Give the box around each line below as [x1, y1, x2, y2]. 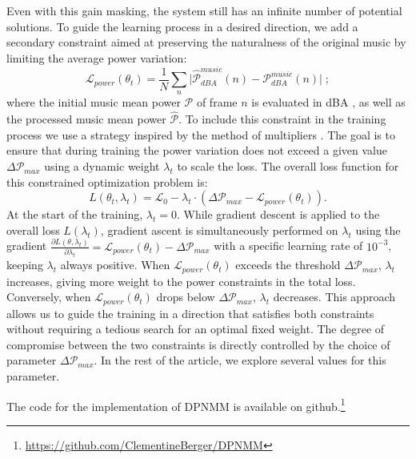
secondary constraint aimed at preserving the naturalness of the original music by [6, 34, 406, 50]
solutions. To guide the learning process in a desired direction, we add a [6, 18, 358, 34]
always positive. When [60, 256, 170, 273]
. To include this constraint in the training [178, 111, 386, 127]
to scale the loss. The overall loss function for [177, 158, 399, 175]
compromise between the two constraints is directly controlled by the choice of [6, 336, 390, 352]
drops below [156, 288, 215, 305]
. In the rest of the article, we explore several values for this [94, 352, 386, 368]
